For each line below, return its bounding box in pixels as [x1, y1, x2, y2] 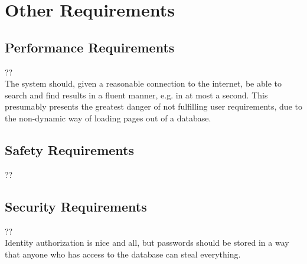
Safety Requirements [5, 140, 135, 159]
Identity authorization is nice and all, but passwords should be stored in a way [5, 236, 289, 249]
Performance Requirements [5, 38, 175, 56]
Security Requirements [5, 197, 147, 215]
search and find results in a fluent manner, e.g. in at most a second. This [5, 88, 268, 101]
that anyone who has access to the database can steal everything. [5, 247, 241, 260]
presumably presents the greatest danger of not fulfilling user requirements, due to [5, 100, 302, 113]
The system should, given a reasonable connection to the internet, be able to [5, 77, 282, 90]
